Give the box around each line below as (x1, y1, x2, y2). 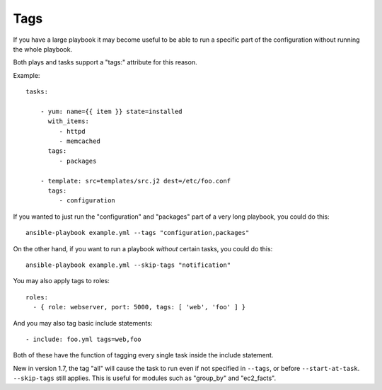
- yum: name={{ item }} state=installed (40, 107, 183, 115)
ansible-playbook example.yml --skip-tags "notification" (25, 260, 231, 269)
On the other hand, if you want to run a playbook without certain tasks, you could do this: (13, 244, 273, 253)
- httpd (59, 127, 86, 135)
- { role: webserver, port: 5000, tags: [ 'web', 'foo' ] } (33, 303, 246, 311)
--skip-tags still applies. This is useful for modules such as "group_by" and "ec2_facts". (13, 374, 277, 382)
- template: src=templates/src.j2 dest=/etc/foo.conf (40, 177, 231, 185)
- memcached (59, 137, 100, 145)
